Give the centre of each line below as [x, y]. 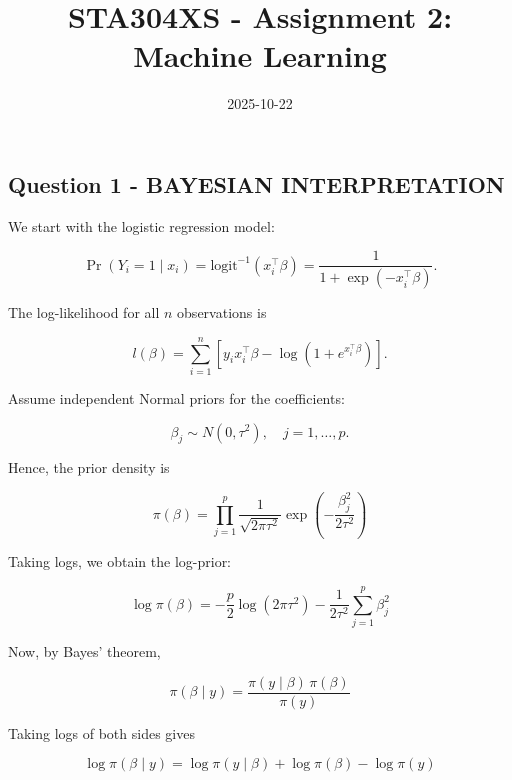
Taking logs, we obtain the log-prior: [120, 561]
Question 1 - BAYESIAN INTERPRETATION [256, 183]
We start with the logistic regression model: [141, 225]
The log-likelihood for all [84, 312]
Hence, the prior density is [89, 467]
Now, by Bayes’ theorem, [84, 651]
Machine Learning [260, 55]
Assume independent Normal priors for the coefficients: [176, 397]
